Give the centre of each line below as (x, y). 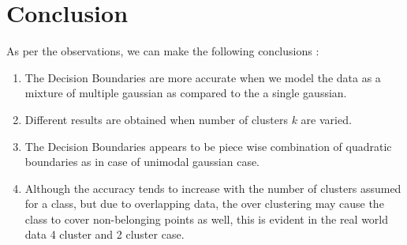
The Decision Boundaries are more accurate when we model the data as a (203, 77)
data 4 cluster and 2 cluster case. (105, 234)
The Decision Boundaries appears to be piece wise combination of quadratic (208, 146)
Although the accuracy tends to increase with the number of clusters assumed (213, 188)
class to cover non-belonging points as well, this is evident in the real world (207, 219)
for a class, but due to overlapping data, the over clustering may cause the (204, 204)
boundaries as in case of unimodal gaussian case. (142, 162)
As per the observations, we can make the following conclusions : (163, 51)
